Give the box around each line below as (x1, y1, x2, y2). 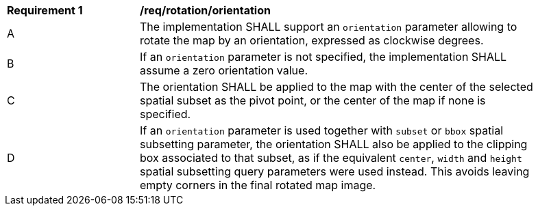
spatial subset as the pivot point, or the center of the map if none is (140, 94, 486, 107)
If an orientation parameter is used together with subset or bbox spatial (140, 124, 504, 137)
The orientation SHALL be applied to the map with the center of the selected (140, 80, 533, 94)
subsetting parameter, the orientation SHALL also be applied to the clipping (140, 137, 528, 151)
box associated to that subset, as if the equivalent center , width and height (140, 151, 522, 165)
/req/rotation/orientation (140, 3, 271, 17)
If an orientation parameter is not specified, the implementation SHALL (140, 50, 507, 64)
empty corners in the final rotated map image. (140, 178, 376, 192)
